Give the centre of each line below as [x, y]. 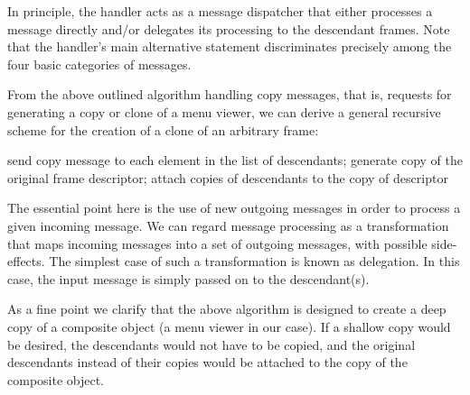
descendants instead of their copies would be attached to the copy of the [207, 362]
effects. [26, 261]
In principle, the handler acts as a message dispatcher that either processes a [220, 11]
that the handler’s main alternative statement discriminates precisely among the [230, 46]
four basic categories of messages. [99, 64]
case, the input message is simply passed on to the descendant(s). [188, 278]
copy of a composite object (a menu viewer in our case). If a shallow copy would [229, 326]
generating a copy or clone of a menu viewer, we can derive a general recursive [224, 111]
